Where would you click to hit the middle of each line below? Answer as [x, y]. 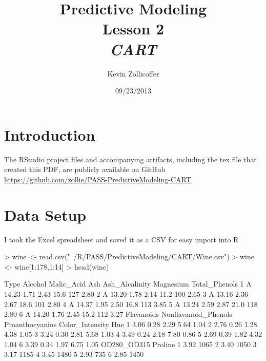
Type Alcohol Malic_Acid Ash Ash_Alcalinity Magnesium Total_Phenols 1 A [128, 284]
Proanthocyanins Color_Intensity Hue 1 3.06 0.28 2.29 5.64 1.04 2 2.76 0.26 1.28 [131, 324]
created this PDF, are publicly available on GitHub [85, 169]
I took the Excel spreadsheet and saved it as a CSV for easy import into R [121, 239]
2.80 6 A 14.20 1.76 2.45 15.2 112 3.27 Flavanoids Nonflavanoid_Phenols [118, 314]
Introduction [50, 134]
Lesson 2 [133, 28]
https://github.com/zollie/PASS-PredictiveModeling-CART [98, 179]
